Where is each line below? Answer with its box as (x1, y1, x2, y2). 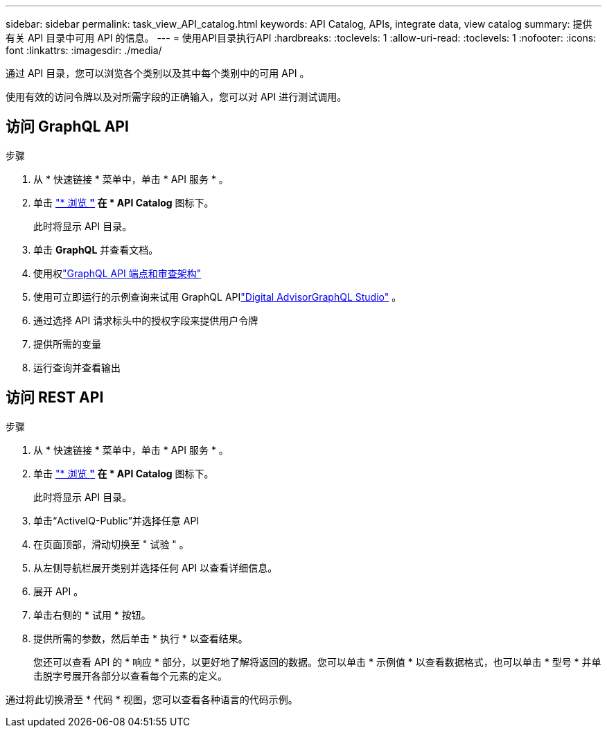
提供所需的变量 (33, 337, 101, 350)
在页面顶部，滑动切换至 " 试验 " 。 (33, 538, 189, 550)
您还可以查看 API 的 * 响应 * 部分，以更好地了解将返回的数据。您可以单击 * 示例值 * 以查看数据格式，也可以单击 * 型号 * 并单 (33, 655, 601, 668)
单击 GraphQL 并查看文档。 (33, 243, 159, 256)
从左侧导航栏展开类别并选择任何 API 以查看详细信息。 (33, 561, 278, 574)
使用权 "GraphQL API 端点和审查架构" (33, 267, 202, 279)
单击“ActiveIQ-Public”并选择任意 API (33, 514, 200, 527)
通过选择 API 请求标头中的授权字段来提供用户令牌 (33, 314, 258, 326)
